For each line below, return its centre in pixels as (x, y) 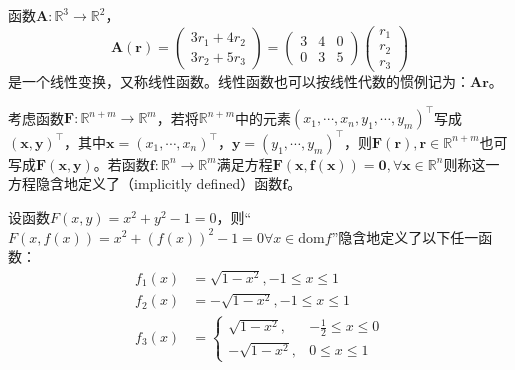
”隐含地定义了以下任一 (405, 236)
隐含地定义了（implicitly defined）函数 (159, 183)
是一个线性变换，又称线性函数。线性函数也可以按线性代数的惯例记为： (239, 81)
